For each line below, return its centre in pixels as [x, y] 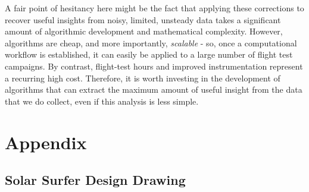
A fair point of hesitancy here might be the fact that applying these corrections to [154, 8]
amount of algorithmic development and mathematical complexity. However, [144, 31]
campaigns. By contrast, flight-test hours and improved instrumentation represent [154, 66]
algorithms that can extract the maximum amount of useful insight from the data [154, 89]
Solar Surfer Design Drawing [95, 180]
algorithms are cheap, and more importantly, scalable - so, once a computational [151, 43]
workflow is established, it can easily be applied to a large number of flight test [149, 54]
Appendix [46, 142]
